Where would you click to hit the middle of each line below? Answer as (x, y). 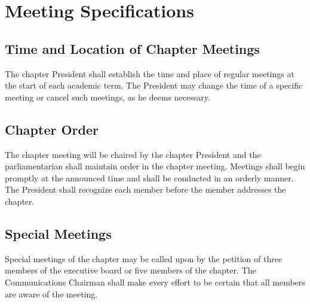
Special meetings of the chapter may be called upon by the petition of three (144, 258)
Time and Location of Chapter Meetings (132, 48)
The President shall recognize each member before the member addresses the (145, 189)
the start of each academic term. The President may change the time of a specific (154, 85)
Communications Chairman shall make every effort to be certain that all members (155, 282)
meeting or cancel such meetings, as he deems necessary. (108, 97)
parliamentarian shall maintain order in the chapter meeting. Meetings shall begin (155, 166)
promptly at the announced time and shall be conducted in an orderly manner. (149, 177)
